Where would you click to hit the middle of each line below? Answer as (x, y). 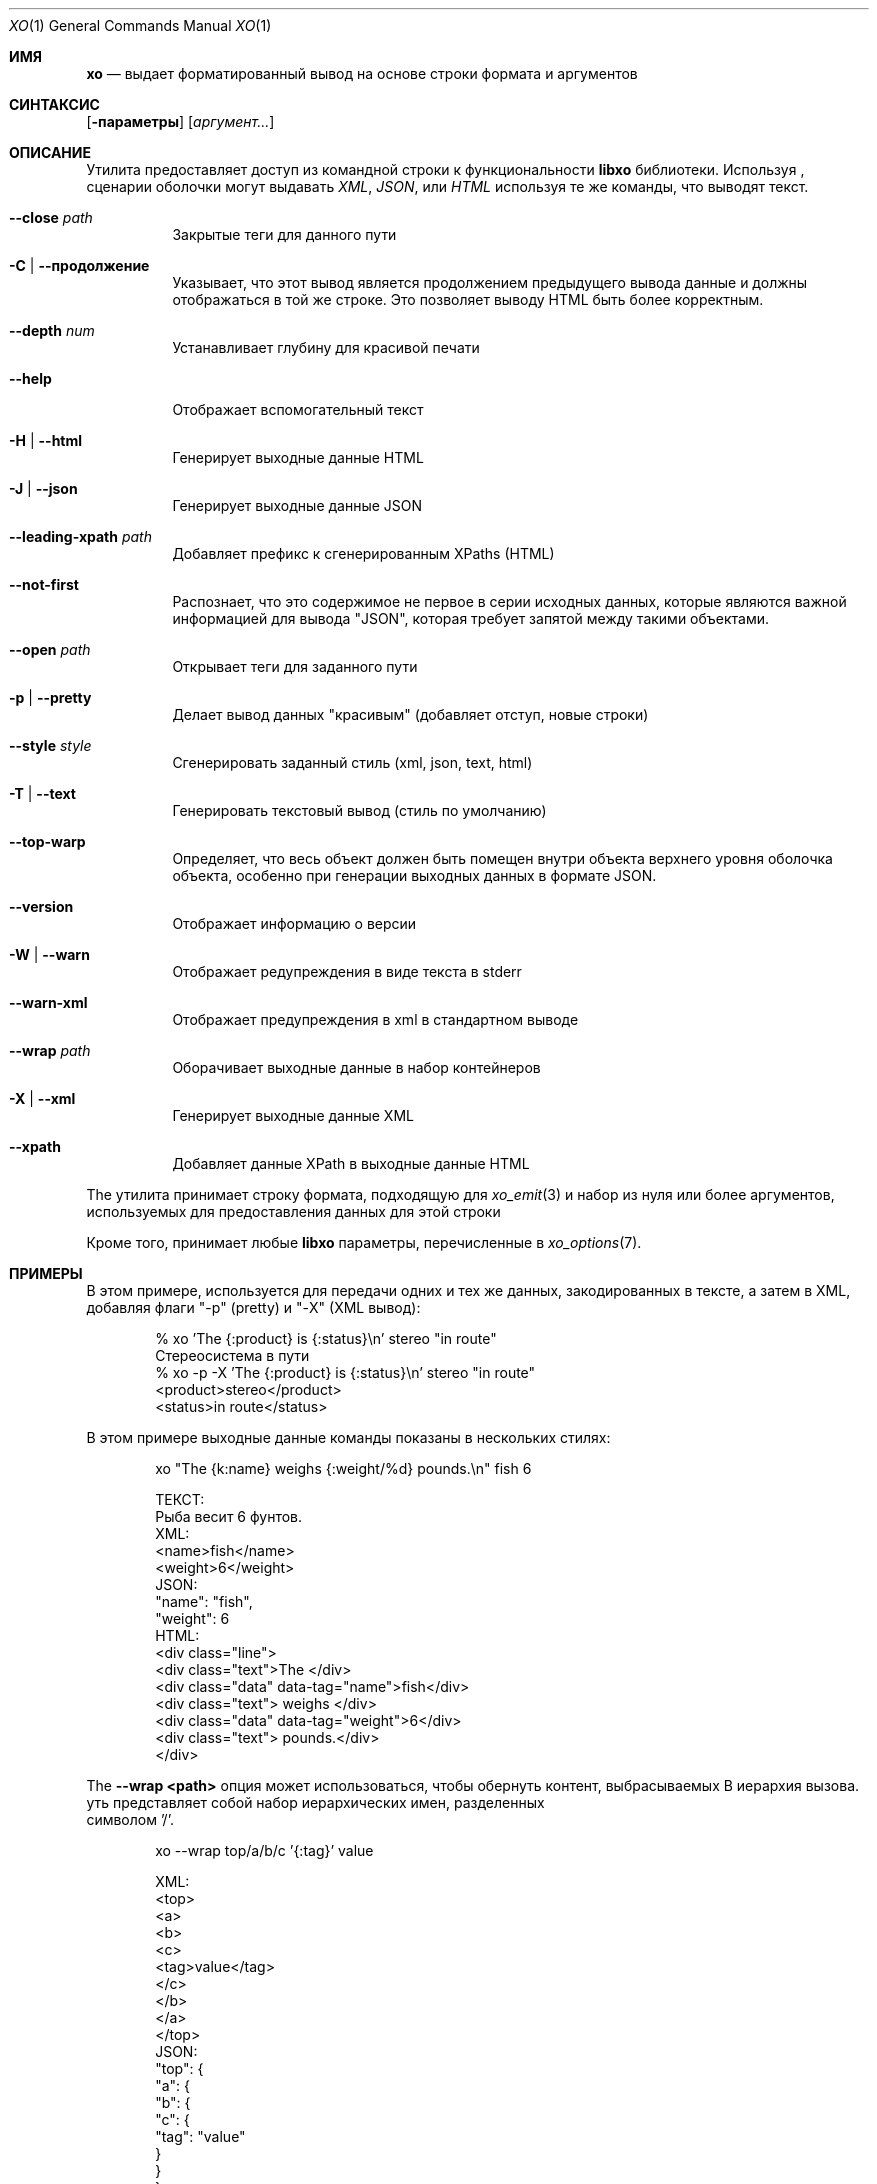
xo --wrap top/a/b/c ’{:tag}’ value (264, 1850)
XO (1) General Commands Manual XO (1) (140, 25)
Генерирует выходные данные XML (293, 1115)
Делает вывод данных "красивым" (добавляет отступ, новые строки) (410, 714)
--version (41, 906)
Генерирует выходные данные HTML (298, 457)
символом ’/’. (130, 1819)
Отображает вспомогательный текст (298, 409)
